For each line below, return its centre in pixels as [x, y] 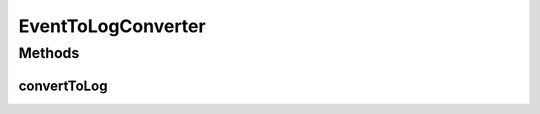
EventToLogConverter [112, 26]
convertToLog [63, 85]
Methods [49, 53]
